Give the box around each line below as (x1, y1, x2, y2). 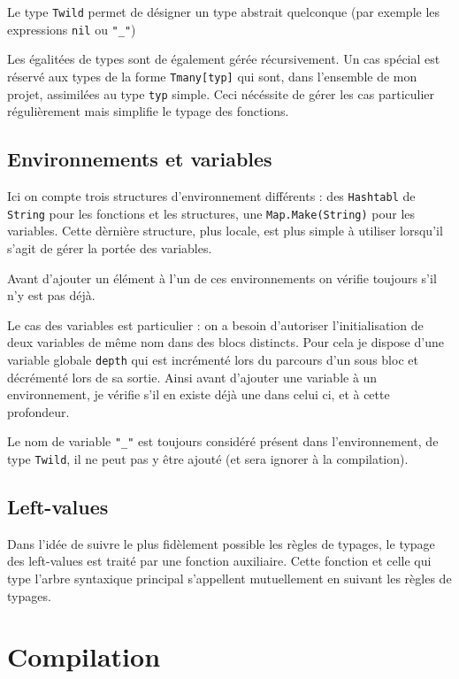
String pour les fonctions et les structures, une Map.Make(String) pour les (7, 204, 416, 222)
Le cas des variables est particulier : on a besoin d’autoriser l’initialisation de (7, 315, 424, 334)
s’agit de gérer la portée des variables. (7, 238, 212, 257)
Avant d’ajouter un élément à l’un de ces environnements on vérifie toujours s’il (7, 268, 437, 287)
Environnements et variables (7, 145, 272, 173)
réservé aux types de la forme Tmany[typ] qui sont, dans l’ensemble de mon (7, 66, 417, 85)
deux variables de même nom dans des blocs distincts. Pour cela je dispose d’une (7, 333, 444, 351)
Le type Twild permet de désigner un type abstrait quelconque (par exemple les (7, 3, 440, 20)
